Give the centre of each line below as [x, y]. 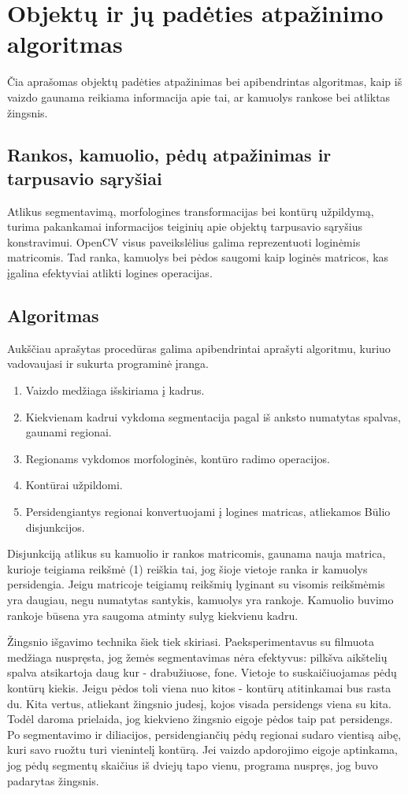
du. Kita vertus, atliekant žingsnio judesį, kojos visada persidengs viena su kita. [200, 703]
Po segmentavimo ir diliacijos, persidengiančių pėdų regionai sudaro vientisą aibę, [204, 734]
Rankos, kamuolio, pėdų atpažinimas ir [169, 155]
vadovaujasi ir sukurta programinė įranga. [108, 364]
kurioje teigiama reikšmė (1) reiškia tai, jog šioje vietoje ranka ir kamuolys [187, 568]
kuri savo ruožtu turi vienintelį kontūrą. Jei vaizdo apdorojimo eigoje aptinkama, [202, 749]
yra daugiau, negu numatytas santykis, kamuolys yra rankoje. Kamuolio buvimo [200, 599]
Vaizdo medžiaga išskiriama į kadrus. [115, 390]
